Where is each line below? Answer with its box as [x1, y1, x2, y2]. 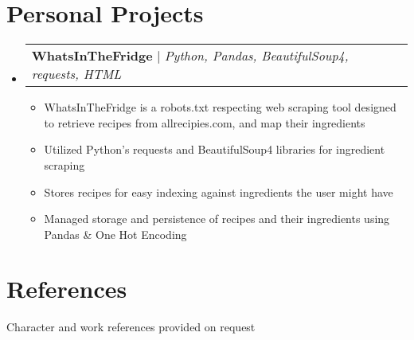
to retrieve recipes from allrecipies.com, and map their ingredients [44, 114, 365, 131]
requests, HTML [31, 64, 122, 84]
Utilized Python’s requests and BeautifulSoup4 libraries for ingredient [44, 141, 385, 158]
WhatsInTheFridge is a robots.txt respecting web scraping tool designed [44, 99, 396, 115]
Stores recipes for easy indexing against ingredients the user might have [44, 183, 393, 200]
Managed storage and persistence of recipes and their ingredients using [44, 210, 390, 227]
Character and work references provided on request [6, 319, 256, 335]
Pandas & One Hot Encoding [44, 225, 187, 242]
